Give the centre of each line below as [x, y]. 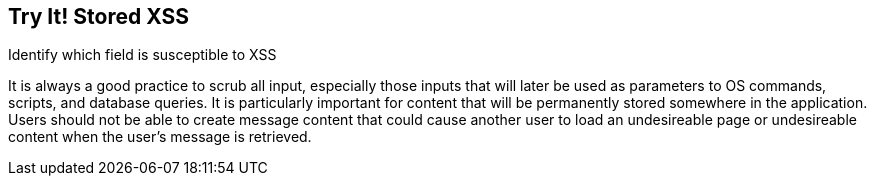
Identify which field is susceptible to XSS [142, 55]
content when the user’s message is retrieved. [160, 137]
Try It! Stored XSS [98, 16]
